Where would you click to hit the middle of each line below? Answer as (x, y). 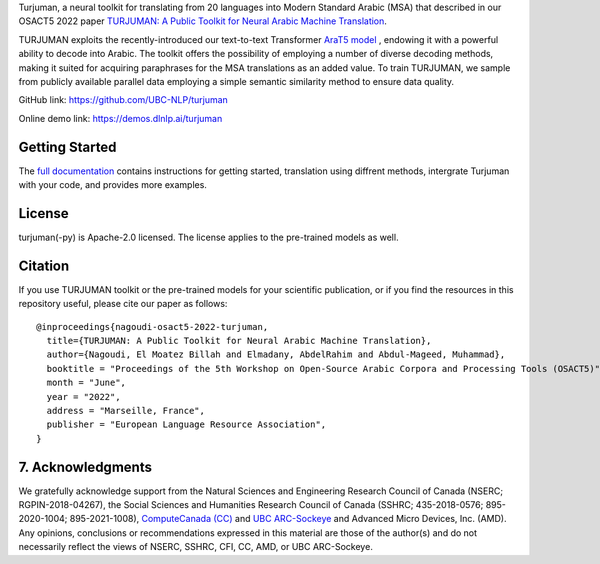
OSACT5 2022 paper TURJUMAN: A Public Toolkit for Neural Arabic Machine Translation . (202, 21)
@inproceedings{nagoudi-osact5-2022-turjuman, (152, 326)
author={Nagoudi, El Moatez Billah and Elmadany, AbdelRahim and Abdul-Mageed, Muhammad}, (276, 354)
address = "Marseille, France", (125, 410)
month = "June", (86, 383)
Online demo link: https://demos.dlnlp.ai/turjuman (120, 118)
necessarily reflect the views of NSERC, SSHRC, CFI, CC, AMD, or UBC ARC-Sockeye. (196, 547)
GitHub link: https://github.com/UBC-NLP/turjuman (123, 100)
